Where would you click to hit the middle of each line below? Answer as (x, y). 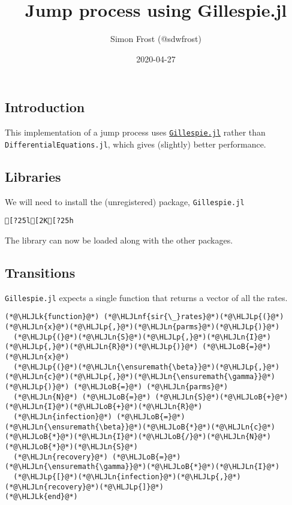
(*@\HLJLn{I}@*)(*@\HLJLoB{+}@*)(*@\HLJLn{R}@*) (104, 407)
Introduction (45, 107)
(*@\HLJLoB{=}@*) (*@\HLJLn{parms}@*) (151, 387)
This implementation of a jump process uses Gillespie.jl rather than (135, 132)
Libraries (33, 176)
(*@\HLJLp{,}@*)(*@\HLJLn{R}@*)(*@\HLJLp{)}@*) (102, 347)
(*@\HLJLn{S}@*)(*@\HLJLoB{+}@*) (222, 397)
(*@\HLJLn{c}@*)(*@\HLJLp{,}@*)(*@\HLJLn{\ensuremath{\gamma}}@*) (140, 377)
